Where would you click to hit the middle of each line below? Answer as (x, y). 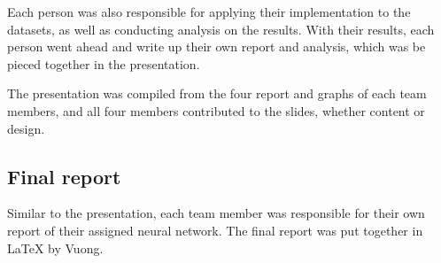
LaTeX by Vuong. (55, 248)
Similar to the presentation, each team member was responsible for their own (216, 213)
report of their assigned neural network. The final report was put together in (215, 230)
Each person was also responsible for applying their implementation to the (209, 12)
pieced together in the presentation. (104, 63)
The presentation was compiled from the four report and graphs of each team (217, 93)
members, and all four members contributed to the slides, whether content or (216, 110)
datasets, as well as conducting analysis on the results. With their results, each (221, 29)
